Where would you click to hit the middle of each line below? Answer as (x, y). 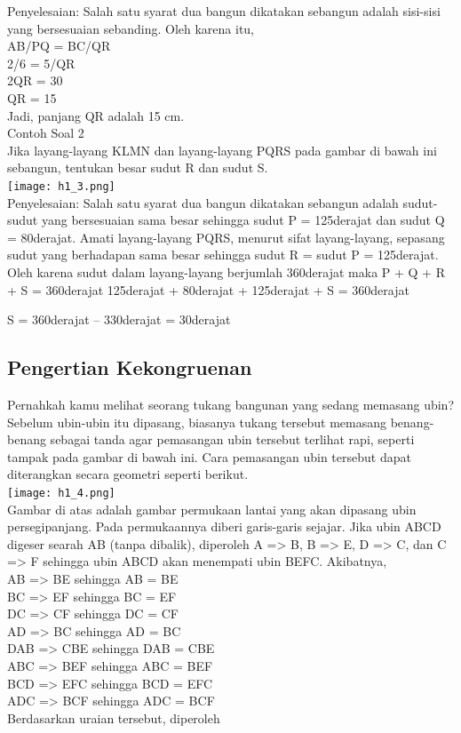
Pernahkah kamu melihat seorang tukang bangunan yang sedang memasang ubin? (230, 404)
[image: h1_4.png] (61, 493)
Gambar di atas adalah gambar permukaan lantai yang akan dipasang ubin (212, 509)
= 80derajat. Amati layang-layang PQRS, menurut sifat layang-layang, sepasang (226, 237)
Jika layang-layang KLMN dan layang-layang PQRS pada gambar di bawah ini (222, 150)
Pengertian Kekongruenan (130, 367)
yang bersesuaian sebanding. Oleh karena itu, (131, 28)
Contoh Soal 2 (46, 133)
